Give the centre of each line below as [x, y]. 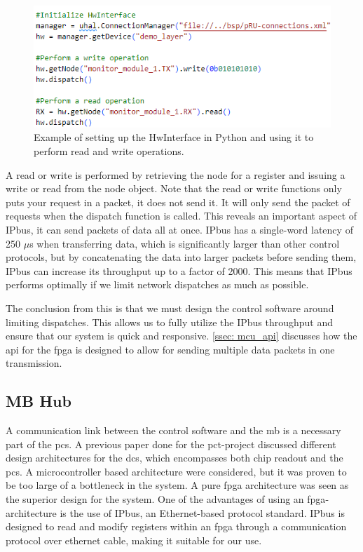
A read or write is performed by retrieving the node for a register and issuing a [176, 174]
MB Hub [39, 401]
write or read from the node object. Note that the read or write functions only [174, 188]
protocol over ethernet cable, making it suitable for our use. [134, 540]
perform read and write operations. [109, 150]
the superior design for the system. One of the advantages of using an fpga [166, 499]
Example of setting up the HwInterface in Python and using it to [174, 137]
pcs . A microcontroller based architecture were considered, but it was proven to [176, 471]
